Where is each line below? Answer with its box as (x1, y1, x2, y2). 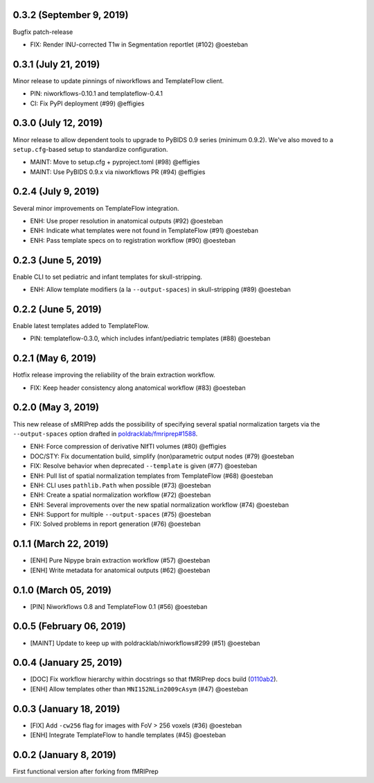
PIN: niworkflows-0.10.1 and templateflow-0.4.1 (30, 89, 163, 98)
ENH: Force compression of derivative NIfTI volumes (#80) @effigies (30, 442, 226, 451)
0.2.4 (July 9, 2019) (12, 186, 100, 198)
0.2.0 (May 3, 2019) (12, 402, 100, 413)
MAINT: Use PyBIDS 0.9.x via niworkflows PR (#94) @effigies (30, 167, 206, 176)
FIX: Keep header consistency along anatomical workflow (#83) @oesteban (30, 384, 246, 392)
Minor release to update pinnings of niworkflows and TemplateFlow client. (12, 76, 224, 85)
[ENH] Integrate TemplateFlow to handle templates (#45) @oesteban (30, 731, 226, 739)
